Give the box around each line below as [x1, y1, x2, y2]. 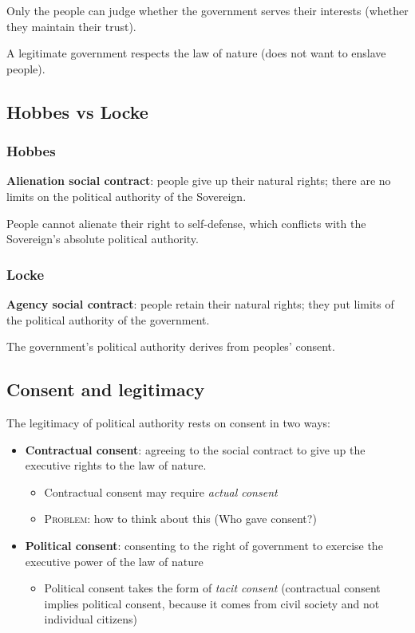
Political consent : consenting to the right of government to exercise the [25, 537, 383, 553]
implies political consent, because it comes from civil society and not [44, 595, 380, 611]
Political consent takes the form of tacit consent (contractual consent [44, 580, 381, 596]
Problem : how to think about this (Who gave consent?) [44, 510, 317, 527]
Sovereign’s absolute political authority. [6, 230, 199, 247]
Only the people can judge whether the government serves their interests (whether [6, 2, 409, 18]
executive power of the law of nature [25, 552, 204, 569]
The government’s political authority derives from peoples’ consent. [6, 338, 335, 355]
